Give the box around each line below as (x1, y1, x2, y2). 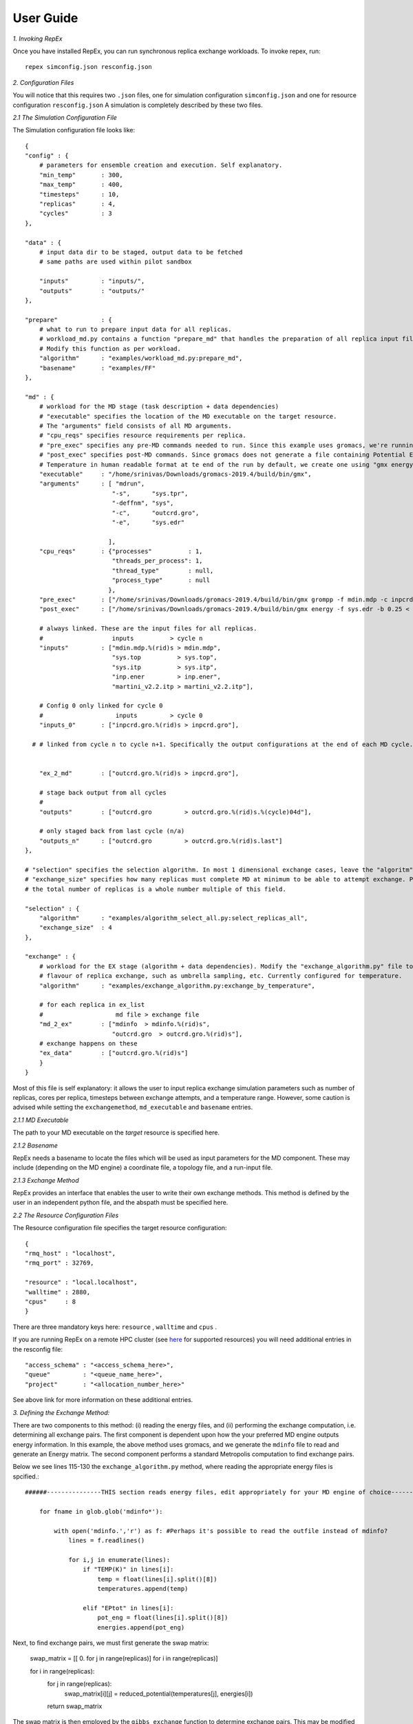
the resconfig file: (12, 1345, 63, 1353)
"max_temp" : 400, (39, 181, 123, 189)
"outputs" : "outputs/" (39, 287, 145, 294)
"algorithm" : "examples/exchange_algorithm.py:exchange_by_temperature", (39, 981, 316, 990)
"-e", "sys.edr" (112, 518, 185, 526)
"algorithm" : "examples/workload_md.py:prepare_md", (39, 354, 243, 362)
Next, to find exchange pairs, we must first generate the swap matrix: (12, 1638, 209, 1647)
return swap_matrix (47, 1702, 103, 1710)
